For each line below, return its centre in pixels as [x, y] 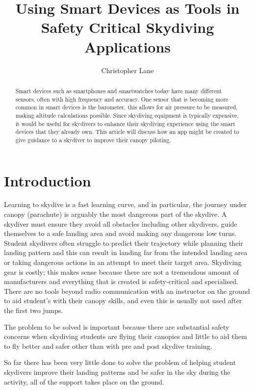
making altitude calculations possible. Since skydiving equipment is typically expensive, [127, 115]
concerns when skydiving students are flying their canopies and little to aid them [126, 336]
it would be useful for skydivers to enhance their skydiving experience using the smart [125, 123]
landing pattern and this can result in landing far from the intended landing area [126, 252]
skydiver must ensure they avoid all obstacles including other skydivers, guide [121, 223]
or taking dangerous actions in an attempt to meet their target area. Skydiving [123, 262]
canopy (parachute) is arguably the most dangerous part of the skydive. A [115, 214]
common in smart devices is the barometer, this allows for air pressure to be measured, [127, 107]
